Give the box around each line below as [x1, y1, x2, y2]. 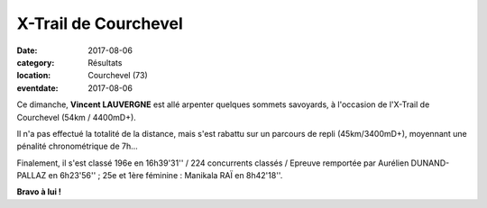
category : [16, 57, 55, 68]
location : [16, 70, 51, 81]
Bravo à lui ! [16, 186, 62, 197]
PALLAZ [16, 170, 47, 181]
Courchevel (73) [87, 70, 148, 81]
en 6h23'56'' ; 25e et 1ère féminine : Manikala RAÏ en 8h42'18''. [48, 170, 283, 181]
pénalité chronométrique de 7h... [16, 140, 139, 152]
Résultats [87, 57, 123, 68]
